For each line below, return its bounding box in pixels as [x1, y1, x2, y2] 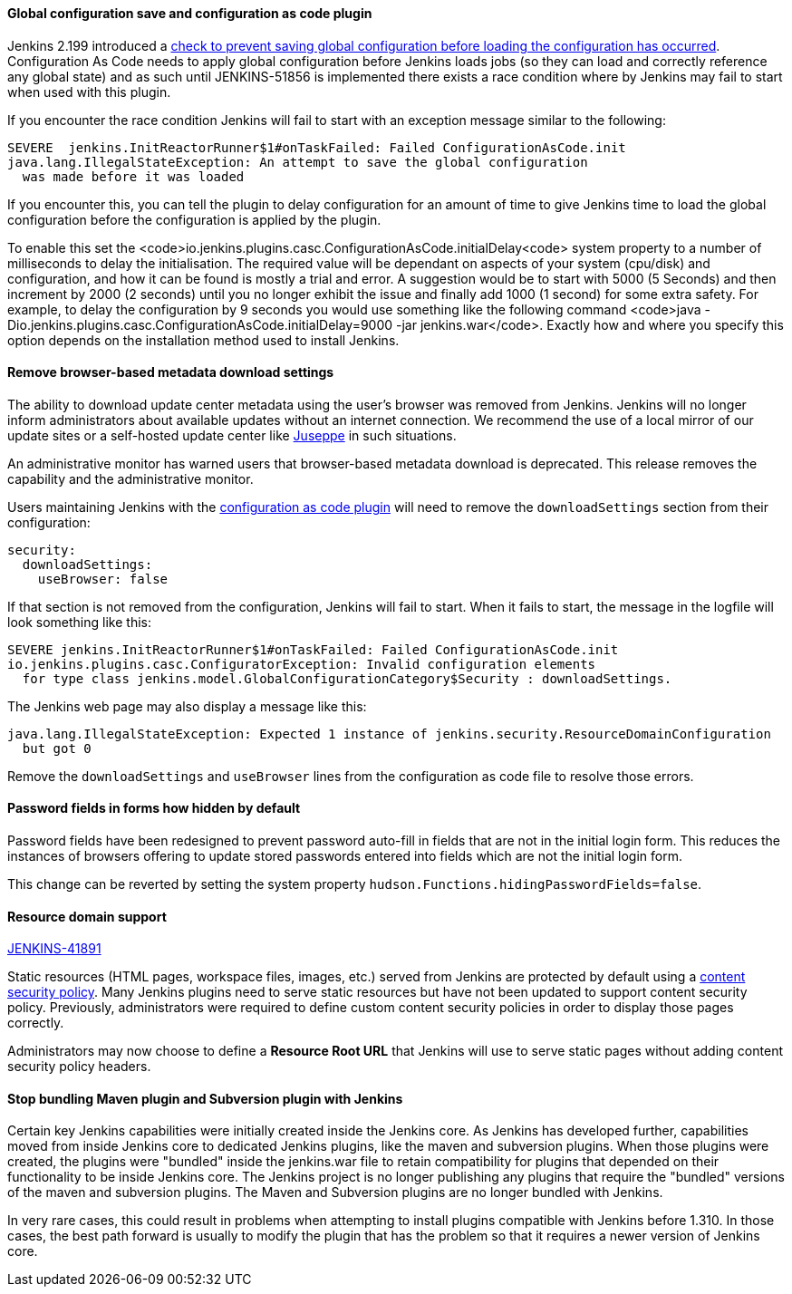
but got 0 [22, 740, 92, 756]
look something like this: [7, 613, 151, 630]
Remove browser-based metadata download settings [7, 364, 334, 381]
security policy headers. [7, 1058, 151, 1075]
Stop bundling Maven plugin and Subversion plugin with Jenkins [7, 1090, 403, 1106]
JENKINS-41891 [7, 941, 101, 957]
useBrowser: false [37, 571, 169, 586]
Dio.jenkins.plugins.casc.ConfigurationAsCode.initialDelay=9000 [7, 316, 393, 333]
